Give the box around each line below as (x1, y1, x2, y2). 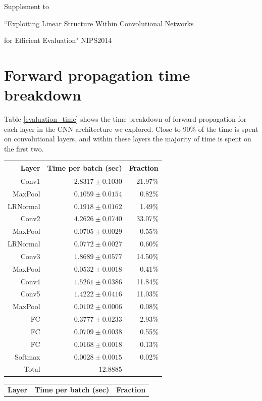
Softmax (15, 351, 40, 362)
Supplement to (4, 1, 49, 11)
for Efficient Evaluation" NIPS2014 (4, 35, 112, 45)
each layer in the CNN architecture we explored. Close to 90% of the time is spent (4, 123, 258, 134)
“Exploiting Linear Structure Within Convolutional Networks (4, 18, 194, 28)
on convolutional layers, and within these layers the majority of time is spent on (4, 133, 251, 144)
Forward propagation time (4, 64, 190, 85)
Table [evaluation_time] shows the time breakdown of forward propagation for (4, 114, 247, 124)
